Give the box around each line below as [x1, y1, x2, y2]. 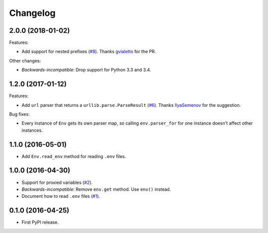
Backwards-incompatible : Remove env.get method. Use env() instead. [21, 186, 171, 192]
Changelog [9, 7, 56, 18]
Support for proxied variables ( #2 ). [21, 179, 93, 185]
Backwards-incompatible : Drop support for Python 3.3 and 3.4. [21, 67, 151, 73]
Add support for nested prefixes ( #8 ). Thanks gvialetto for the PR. [21, 49, 156, 55]
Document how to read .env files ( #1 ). [21, 193, 100, 199]
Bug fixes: [9, 111, 30, 117]
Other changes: [9, 58, 41, 64]
